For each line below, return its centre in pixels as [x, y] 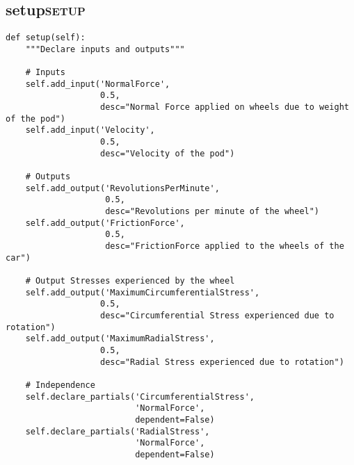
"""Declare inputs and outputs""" [105, 49]
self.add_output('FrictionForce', [105, 223]
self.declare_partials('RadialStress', [118, 431]
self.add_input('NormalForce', [98, 84]
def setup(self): [46, 38]
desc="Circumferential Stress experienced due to [217, 315]
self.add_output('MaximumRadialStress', [120, 339]
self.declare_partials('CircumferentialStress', [140, 397]
